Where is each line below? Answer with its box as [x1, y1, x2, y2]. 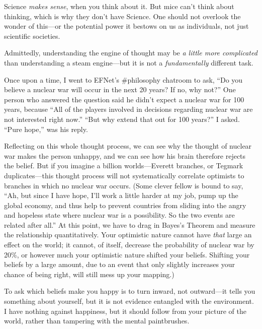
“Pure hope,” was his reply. [4, 123, 88, 134]
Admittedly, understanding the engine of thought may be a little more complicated [4, 47, 257, 58]
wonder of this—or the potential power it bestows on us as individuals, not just [4, 21, 249, 31]
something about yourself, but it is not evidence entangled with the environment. [4, 296, 254, 306]
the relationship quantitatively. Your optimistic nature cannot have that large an [4, 229, 252, 240]
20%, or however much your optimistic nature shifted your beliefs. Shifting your [4, 249, 250, 259]
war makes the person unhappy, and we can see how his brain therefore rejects [4, 150, 246, 161]
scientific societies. [4, 30, 60, 41]
